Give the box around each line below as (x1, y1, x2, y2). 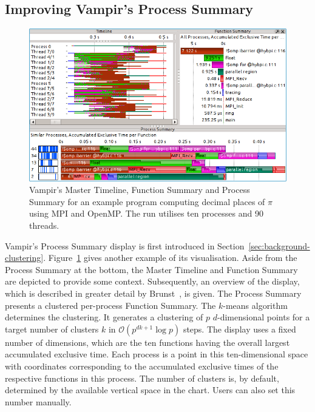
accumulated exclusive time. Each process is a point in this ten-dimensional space (5, 348, 308, 360)
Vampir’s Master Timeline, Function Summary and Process (29, 183, 250, 196)
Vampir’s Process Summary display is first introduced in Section (5, 239, 245, 252)
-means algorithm (223, 299, 288, 311)
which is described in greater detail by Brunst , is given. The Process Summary (5, 287, 302, 300)
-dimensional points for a (217, 311, 310, 323)
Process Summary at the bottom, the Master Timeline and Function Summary (5, 263, 298, 275)
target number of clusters (5, 322, 99, 335)
